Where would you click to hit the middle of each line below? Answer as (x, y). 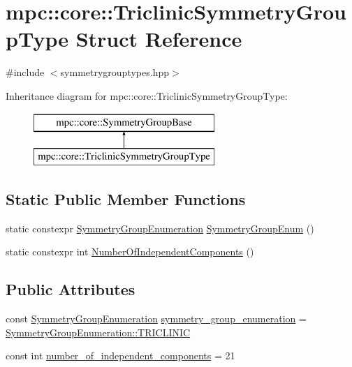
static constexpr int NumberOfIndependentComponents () (130, 252)
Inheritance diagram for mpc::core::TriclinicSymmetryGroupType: (147, 95)
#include (25, 72)
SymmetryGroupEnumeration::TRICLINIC (98, 332)
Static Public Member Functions (126, 199)
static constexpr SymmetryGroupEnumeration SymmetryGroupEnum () (160, 228)
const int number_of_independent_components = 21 (120, 355)
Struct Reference (159, 39)
